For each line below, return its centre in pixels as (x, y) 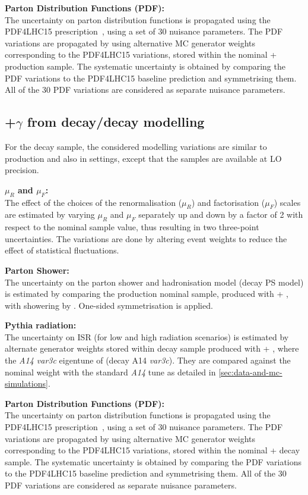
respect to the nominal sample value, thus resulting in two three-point (132, 227)
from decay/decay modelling (116, 122)
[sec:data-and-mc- (250, 372)
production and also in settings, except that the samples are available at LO (143, 158)
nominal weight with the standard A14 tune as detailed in (110, 372)
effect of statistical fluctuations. (62, 250)
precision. (22, 170)
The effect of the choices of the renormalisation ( (93, 202)
